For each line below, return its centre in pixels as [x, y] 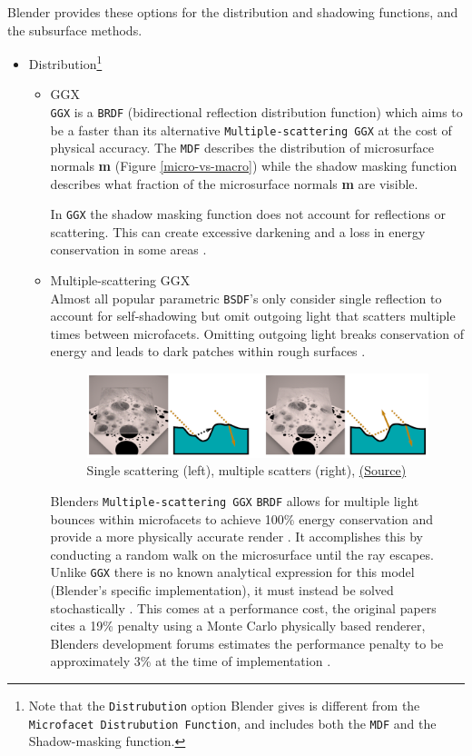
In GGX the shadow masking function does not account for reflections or [248, 214]
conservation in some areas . [128, 249]
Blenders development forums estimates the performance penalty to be [247, 643]
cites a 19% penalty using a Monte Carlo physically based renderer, [238, 626]
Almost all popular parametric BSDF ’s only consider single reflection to [246, 298]
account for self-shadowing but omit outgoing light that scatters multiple [253, 316]
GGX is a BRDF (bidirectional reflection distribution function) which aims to [256, 112]
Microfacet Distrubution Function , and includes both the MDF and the [232, 723]
